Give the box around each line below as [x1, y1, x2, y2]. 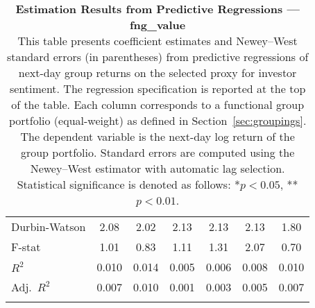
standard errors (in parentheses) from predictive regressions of [6, 49, 309, 65]
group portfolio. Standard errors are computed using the [20, 144, 295, 160]
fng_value [129, 17, 186, 33]
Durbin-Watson [11, 219, 86, 234]
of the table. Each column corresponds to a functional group [11, 96, 305, 112]
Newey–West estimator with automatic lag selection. [30, 160, 285, 176]
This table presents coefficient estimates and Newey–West [17, 33, 298, 49]
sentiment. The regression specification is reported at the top [9, 80, 306, 96]
